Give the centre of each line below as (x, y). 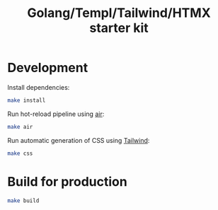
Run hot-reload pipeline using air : (56, 114)
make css (20, 153)
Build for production (67, 181)
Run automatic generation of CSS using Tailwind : (79, 140)
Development (48, 68)
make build (23, 200)
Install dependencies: (39, 87)
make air (20, 127)
